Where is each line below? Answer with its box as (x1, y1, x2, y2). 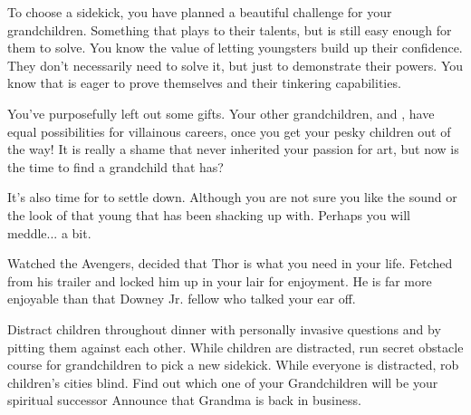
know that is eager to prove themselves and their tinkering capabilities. (7, 73, 401, 92)
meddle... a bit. (7, 223, 91, 242)
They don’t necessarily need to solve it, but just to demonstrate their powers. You (7, 55, 464, 74)
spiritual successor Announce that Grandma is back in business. (7, 391, 361, 410)
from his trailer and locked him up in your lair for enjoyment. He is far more (7, 271, 432, 290)
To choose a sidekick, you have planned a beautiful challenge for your (7, 3, 392, 21)
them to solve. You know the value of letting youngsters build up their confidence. (7, 38, 463, 57)
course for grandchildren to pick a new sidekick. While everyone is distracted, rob (7, 355, 459, 374)
